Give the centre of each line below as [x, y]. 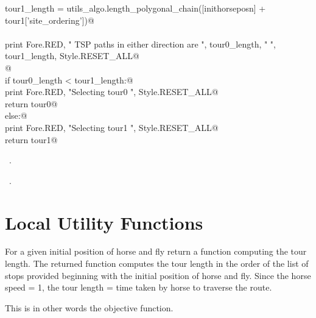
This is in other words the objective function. [89, 307]
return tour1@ [31, 139]
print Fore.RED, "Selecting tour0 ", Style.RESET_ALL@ [112, 92]
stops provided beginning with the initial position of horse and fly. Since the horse [158, 275]
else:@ [16, 115]
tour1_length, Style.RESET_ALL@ [72, 56]
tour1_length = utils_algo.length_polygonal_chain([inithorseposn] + [135, 8]
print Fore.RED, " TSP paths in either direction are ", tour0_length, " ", [141, 44]
